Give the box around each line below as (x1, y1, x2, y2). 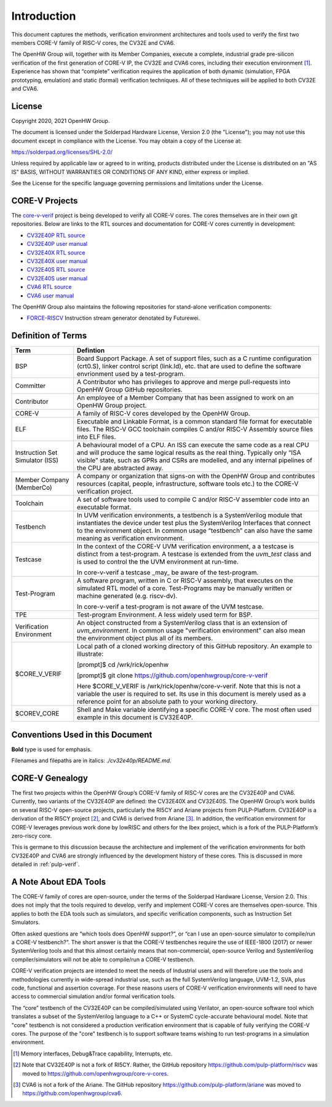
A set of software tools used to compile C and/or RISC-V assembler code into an (77, 495, 310, 504)
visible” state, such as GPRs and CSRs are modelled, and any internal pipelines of (77, 456, 313, 465)
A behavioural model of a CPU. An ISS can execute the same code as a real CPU (77, 441, 310, 449)
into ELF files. (77, 433, 116, 441)
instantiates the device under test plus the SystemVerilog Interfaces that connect (77, 519, 311, 527)
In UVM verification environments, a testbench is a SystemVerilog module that (77, 511, 302, 519)
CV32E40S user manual (26, 274, 88, 282)
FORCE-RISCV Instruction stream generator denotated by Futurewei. (26, 314, 200, 322)
